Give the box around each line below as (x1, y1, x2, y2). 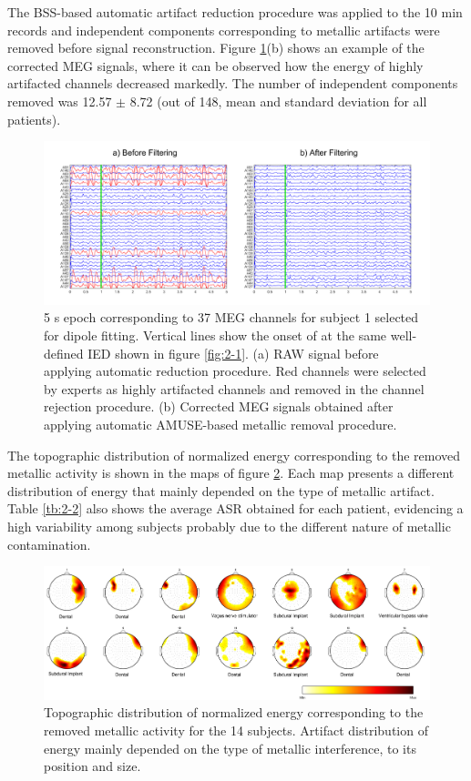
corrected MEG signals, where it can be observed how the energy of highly (7, 56, 424, 75)
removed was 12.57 (7, 91, 112, 110)
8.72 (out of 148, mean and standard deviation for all (129, 91, 427, 110)
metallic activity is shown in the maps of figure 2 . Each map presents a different (7, 463, 455, 482)
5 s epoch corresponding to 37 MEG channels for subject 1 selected (44, 308, 419, 327)
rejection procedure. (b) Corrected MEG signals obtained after (44, 397, 394, 416)
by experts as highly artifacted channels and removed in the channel (44, 379, 425, 398)
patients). (7, 109, 61, 128)
